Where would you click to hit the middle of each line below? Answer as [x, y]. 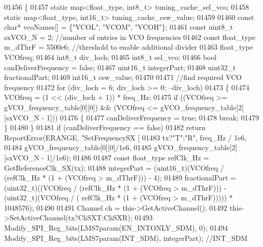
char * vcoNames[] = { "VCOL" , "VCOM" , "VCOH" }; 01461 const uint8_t [119, 27]
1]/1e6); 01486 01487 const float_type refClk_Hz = [128, 157]
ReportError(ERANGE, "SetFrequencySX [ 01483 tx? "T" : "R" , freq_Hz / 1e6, [125, 137]
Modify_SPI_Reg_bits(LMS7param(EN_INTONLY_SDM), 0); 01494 [116, 228]
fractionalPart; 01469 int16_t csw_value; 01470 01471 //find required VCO [123, 77]
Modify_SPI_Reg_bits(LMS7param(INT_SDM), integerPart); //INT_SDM [126, 238]
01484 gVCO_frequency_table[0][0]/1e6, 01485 [78, 147]
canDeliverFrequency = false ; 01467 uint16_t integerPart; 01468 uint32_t [120, 67]
